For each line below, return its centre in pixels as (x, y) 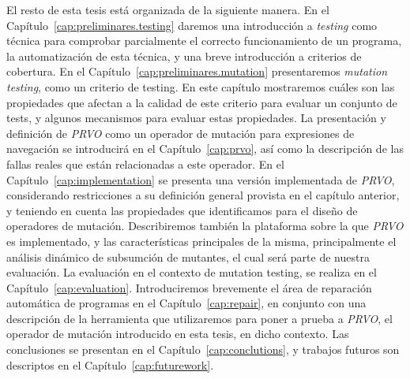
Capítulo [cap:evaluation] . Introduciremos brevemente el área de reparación (189, 287)
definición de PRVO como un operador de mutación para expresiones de (181, 133)
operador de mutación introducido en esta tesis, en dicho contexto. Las (178, 334)
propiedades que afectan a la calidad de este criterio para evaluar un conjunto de (202, 102)
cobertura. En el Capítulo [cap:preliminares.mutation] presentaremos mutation (197, 71)
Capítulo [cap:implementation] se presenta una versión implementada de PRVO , (201, 179)
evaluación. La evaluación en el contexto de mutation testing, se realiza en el (192, 272)
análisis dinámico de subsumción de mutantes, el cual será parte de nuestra (188, 256)
